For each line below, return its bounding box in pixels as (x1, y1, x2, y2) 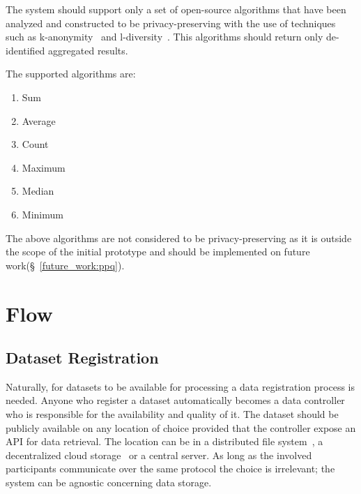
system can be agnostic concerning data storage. (6, 475, 212, 490)
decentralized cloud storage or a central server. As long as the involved (6, 447, 312, 462)
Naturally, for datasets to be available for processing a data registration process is (6, 379, 355, 394)
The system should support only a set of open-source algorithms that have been (6, 2, 346, 16)
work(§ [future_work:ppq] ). (6, 257, 125, 272)
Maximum (22, 160, 66, 174)
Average (22, 113, 56, 128)
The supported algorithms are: (6, 66, 136, 81)
